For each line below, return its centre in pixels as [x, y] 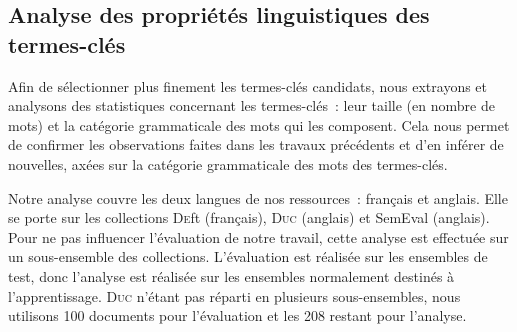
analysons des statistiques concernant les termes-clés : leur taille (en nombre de [251, 105]
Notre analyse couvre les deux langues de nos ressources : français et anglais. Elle [258, 197]
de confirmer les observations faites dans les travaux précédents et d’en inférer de [256, 144]
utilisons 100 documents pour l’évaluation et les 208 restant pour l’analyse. [237, 315]
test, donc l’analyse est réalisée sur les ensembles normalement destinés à [231, 275]
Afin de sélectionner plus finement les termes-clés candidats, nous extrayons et [248, 85]
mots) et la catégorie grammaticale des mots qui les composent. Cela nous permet [259, 124]
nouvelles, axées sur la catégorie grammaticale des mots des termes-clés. [228, 163]
